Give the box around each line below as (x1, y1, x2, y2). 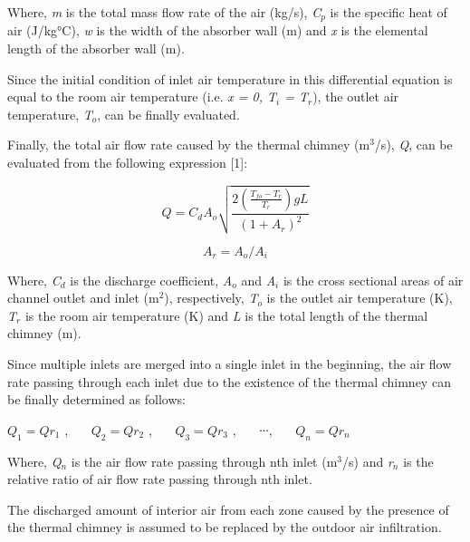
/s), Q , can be (374, 135, 453, 154)
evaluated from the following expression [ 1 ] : (7, 153, 248, 172)
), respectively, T (164, 288, 258, 307)
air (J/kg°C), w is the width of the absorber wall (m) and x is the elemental (7, 21, 428, 40)
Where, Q (7, 451, 62, 470)
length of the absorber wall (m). (7, 39, 185, 58)
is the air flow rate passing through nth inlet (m (71, 451, 338, 470)
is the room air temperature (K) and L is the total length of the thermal (24, 305, 428, 324)
